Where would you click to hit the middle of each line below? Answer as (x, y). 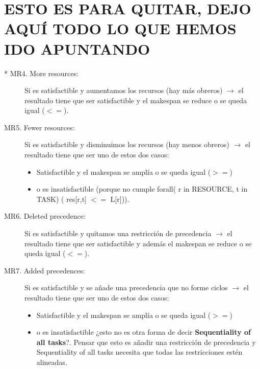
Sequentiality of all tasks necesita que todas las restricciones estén (139, 352)
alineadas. (52, 362)
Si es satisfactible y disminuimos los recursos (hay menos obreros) (127, 144)
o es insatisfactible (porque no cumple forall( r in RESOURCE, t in (142, 189)
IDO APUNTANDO (77, 48)
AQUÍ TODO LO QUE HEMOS (120, 28)
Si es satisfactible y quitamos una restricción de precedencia (118, 233)
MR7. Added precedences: (45, 270)
